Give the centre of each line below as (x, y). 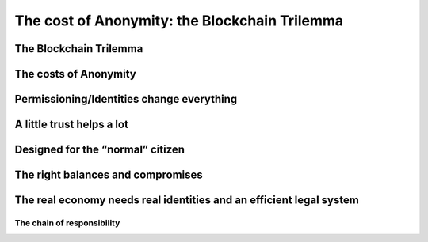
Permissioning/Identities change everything (126, 99)
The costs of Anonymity (75, 74)
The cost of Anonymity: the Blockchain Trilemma (179, 21)
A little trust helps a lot (71, 125)
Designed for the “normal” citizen (100, 150)
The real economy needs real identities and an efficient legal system (187, 200)
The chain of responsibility (67, 223)
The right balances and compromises (109, 175)
